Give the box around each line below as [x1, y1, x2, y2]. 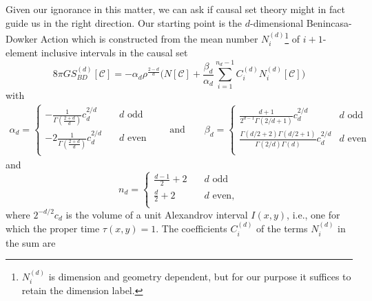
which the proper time [6, 221, 100, 236]
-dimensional [249, 15, 304, 30]
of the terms [256, 221, 308, 236]
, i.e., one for [287, 207, 340, 221]
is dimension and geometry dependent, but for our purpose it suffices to [48, 269, 351, 283]
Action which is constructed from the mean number [40, 31, 258, 45]
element [6, 45, 39, 60]
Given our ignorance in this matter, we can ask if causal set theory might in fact [6, 2, 345, 16]
